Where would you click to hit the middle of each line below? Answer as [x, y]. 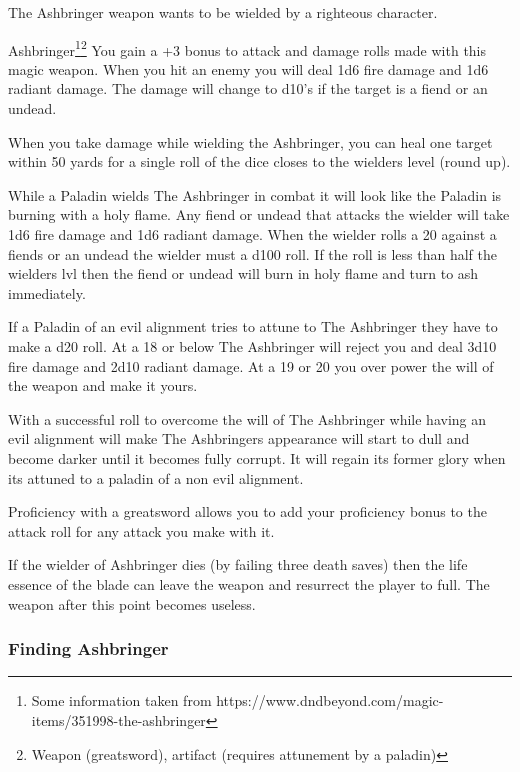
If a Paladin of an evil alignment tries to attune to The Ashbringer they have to [253, 326]
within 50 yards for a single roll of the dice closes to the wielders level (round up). [259, 161]
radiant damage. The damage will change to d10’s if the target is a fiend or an [248, 88]
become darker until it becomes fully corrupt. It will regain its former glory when [257, 457]
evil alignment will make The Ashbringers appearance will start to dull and [239, 438]
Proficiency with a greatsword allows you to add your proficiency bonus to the [247, 511]
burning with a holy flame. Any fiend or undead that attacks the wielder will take [259, 214]
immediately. [47, 292]
